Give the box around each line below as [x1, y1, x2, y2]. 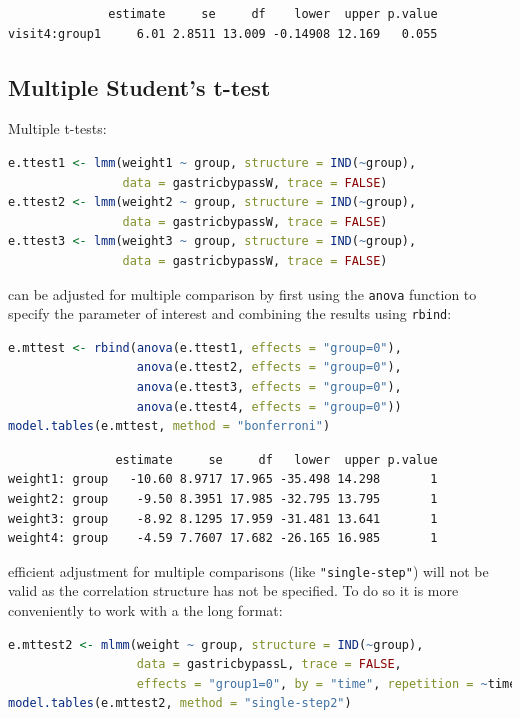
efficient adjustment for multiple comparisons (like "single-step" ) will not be [8, 560, 489, 581]
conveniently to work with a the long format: [8, 600, 283, 621]
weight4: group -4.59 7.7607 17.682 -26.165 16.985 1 [8, 531, 438, 546]
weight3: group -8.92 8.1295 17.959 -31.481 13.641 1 [8, 511, 438, 526]
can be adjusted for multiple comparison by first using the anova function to [8, 283, 477, 304]
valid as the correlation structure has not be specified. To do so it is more [8, 580, 459, 601]
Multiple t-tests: [8, 118, 107, 139]
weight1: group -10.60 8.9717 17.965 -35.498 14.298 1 [8, 472, 438, 487]
